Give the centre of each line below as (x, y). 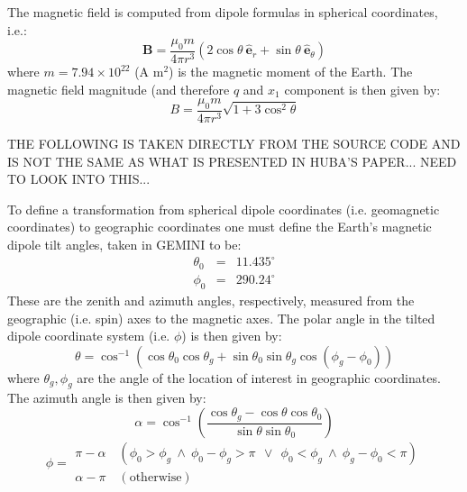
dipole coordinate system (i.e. (89, 336)
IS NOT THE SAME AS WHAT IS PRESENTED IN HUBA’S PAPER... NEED (232, 161)
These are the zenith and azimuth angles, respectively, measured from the (211, 300)
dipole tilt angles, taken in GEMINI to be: (124, 244)
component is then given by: (362, 89)
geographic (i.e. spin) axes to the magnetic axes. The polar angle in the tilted (221, 318)
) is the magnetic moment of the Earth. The (291, 72)
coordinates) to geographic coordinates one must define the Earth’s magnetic (220, 227)
